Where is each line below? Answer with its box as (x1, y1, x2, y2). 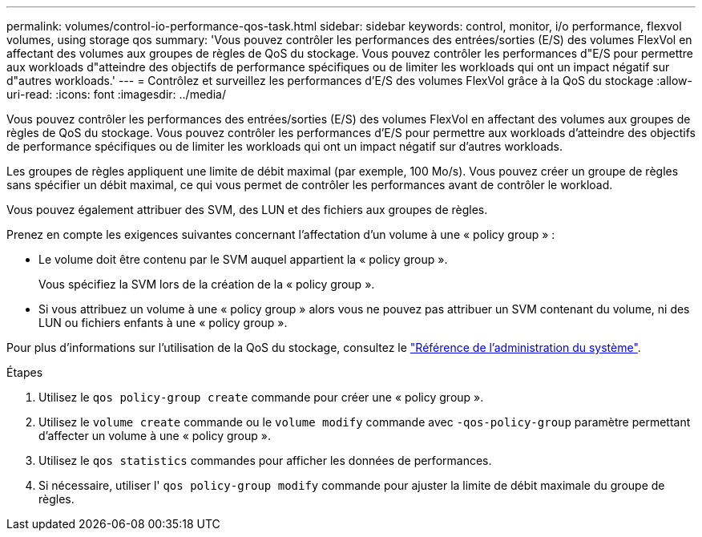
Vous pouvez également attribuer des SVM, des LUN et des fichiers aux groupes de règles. (6, 203, 488, 216)
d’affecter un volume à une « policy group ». (38, 429, 271, 442)
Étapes (6, 365, 43, 379)
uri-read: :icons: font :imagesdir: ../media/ (6, 87, 226, 101)
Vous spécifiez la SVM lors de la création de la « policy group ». (38, 277, 375, 291)
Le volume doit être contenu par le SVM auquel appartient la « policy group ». (38, 252, 448, 266)
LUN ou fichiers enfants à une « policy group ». (38, 316, 288, 329)
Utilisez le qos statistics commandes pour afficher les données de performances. (38, 454, 492, 467)
